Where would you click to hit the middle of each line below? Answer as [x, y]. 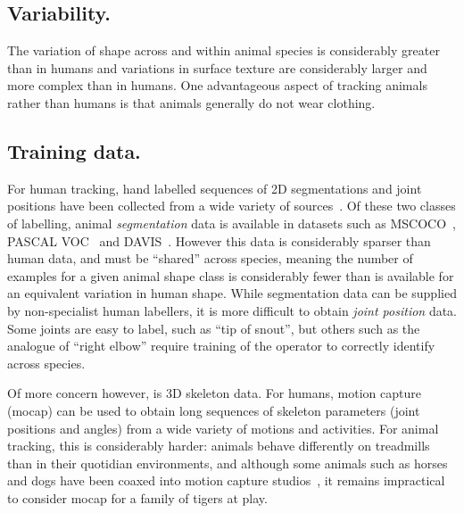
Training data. [74, 150]
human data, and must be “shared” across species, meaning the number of [210, 258]
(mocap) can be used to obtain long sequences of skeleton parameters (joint [214, 410]
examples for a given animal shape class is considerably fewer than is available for [231, 275]
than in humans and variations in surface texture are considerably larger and [217, 67]
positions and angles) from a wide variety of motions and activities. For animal [223, 428]
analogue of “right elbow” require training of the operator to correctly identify [221, 346]
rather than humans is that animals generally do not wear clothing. [191, 102]
